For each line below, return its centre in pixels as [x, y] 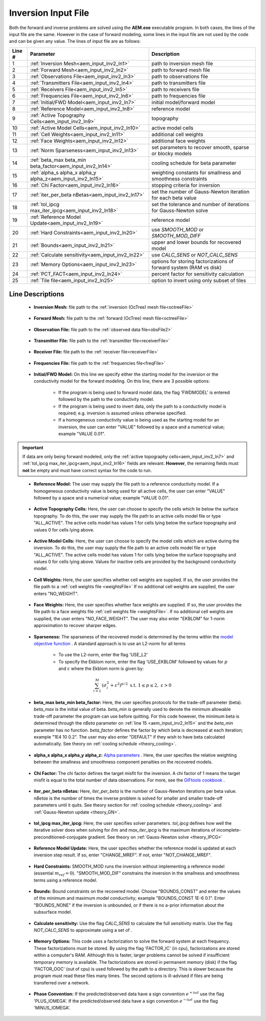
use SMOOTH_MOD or [178, 229]
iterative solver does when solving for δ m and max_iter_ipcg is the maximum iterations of [125, 830]
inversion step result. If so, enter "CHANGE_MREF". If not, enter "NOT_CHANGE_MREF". [123, 855]
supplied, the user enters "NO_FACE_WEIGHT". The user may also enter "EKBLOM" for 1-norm [129, 618]
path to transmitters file [179, 83]
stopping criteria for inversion [186, 185]
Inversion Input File [49, 13]
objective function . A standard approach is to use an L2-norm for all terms [110, 643]
